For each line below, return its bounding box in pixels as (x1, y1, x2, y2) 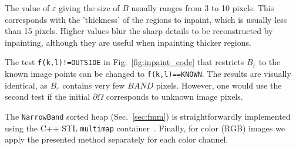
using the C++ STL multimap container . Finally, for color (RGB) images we (5, 121, 285, 134)
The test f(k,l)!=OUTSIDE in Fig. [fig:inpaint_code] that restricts (5, 56, 244, 68)
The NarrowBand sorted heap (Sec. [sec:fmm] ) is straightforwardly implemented (5, 110, 291, 122)
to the (258, 56, 281, 68)
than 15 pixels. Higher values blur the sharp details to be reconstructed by (5, 25, 273, 37)
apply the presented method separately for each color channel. (5, 133, 228, 145)
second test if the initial (5, 90, 90, 103)
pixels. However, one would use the (156, 79, 282, 91)
